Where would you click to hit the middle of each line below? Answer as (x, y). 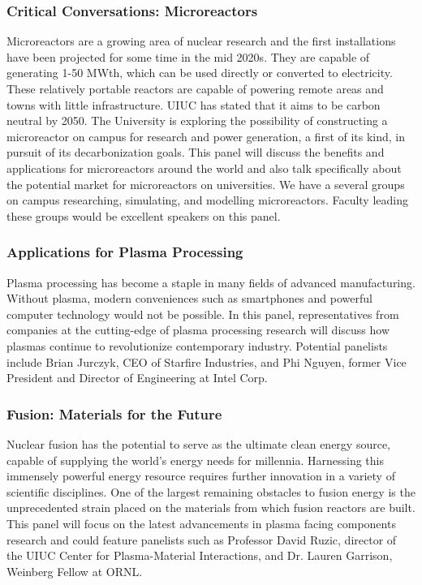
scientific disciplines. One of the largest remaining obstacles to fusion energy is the (211, 491)
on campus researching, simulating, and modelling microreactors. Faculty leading (207, 200)
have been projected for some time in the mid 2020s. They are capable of (188, 56)
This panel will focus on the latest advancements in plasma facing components (201, 523)
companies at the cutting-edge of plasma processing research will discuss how (198, 330)
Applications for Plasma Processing (125, 252)
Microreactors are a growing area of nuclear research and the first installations (201, 41)
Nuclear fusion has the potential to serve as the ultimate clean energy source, (199, 443)
